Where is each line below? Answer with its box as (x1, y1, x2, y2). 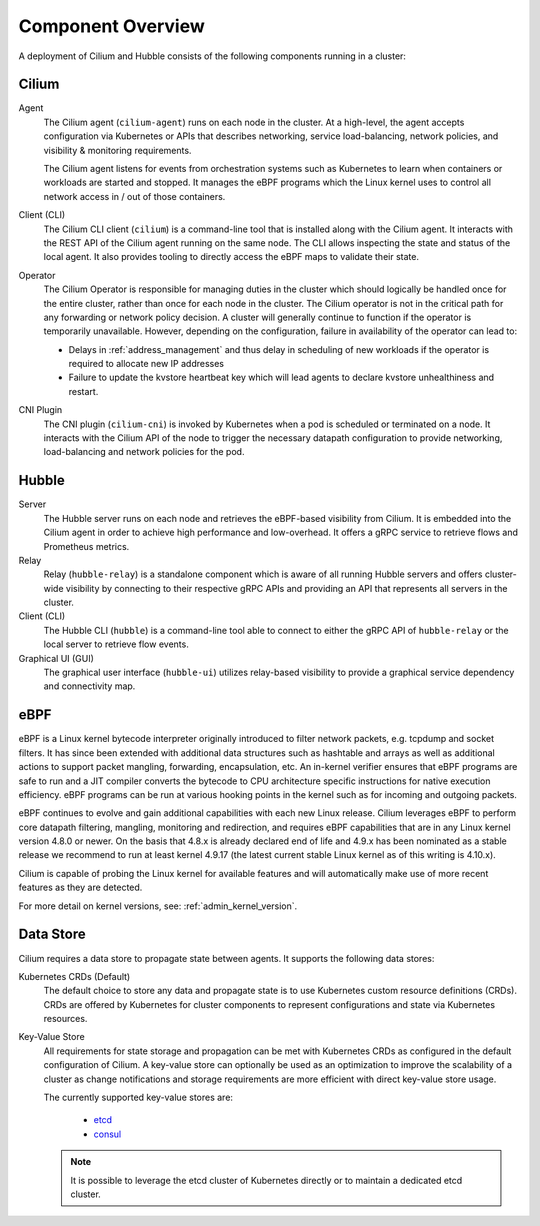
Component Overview (18, 15, 205, 37)
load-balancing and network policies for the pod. (43, 446, 245, 458)
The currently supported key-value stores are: (43, 1091, 234, 1104)
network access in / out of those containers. (43, 190, 226, 202)
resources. (43, 1013, 88, 1025)
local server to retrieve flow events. (43, 638, 189, 650)
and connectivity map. (43, 680, 136, 692)
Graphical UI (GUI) (18, 652, 95, 664)
